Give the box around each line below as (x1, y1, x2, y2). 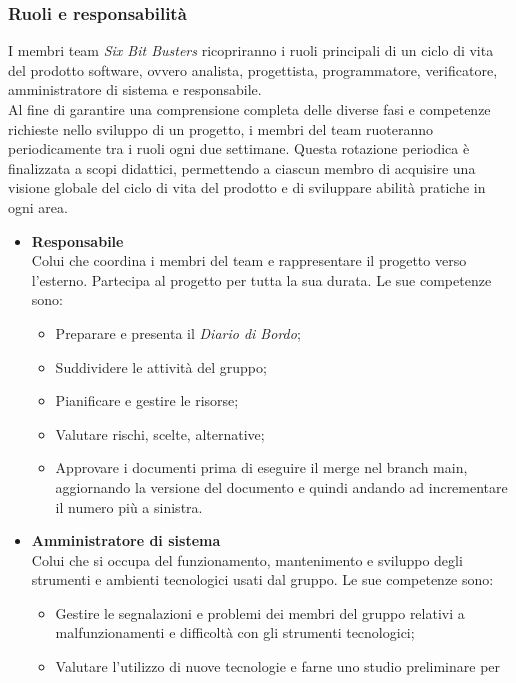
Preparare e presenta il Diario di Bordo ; (55, 322, 301, 343)
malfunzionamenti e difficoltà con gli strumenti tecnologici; (55, 622, 415, 643)
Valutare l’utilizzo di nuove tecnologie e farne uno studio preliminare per (55, 656, 501, 677)
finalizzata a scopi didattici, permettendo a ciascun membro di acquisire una (8, 157, 476, 178)
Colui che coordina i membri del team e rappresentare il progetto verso (31, 250, 467, 271)
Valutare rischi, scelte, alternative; (55, 423, 265, 444)
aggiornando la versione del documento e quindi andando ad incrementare (55, 476, 508, 497)
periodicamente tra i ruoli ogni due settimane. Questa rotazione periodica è (8, 138, 470, 159)
